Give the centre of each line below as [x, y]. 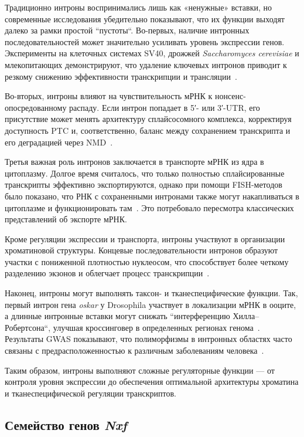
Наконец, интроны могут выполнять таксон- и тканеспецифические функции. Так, [151, 293]
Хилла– [246, 316]
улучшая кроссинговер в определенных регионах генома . [156, 327]
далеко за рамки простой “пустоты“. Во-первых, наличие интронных [127, 30]
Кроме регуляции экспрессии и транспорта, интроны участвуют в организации [145, 238]
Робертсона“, [28, 327]
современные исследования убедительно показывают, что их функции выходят [145, 18]
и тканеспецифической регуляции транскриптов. [90, 393]
